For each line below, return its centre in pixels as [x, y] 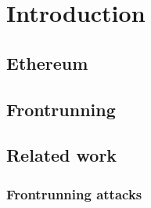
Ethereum [47, 62]
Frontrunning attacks [74, 193]
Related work [62, 155]
